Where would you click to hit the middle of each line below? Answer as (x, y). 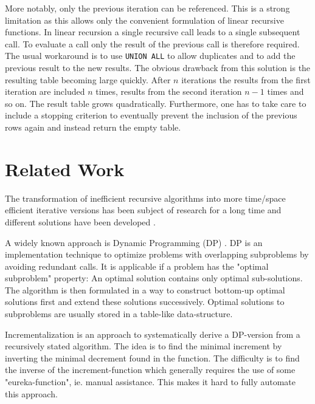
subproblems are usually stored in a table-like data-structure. (119, 314)
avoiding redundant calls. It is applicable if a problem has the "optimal (137, 266)
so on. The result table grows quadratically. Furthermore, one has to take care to (156, 103)
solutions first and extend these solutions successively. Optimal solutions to (145, 302)
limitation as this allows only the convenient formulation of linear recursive (144, 20)
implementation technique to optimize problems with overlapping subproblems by (157, 254)
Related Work (65, 169)
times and (286, 91)
